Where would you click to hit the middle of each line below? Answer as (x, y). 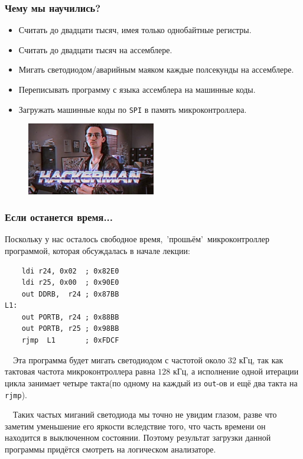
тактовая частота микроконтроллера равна (80, 371)
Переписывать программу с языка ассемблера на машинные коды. (137, 89)
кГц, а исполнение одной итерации (236, 371)
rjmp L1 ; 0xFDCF (70, 341)
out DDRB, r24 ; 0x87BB (70, 294)
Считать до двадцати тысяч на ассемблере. (95, 49)
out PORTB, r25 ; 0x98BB (70, 329)
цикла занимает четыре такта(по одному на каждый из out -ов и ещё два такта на (151, 382)
